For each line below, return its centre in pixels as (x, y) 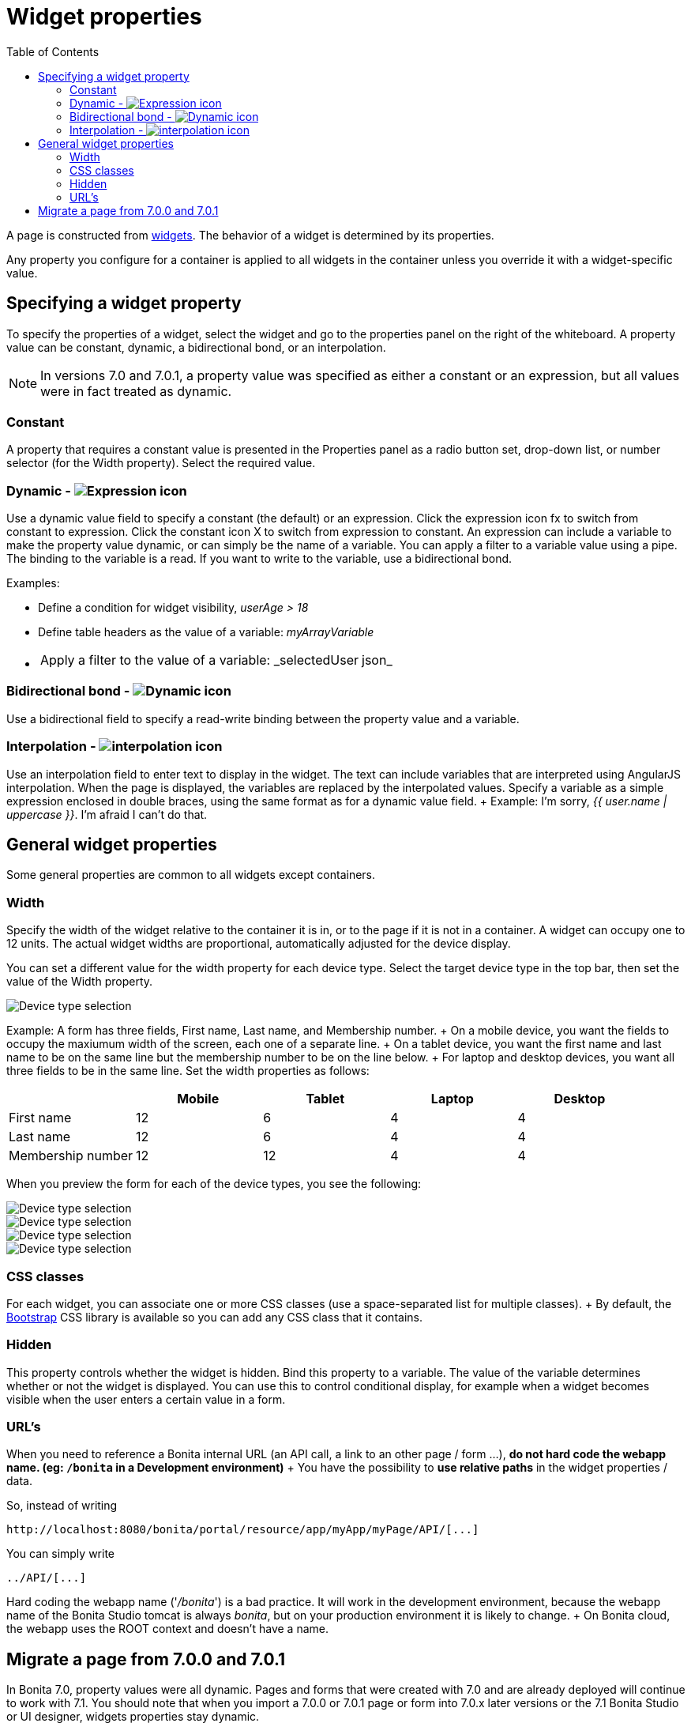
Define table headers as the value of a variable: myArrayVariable (206, 632)
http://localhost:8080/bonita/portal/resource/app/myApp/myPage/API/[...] (243, 1530)
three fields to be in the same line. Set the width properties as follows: (188, 1071)
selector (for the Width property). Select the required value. (161, 463)
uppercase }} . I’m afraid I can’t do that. (107, 814)
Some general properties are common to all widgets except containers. (191, 875)
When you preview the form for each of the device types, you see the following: (214, 1184)
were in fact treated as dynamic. (136, 391)
